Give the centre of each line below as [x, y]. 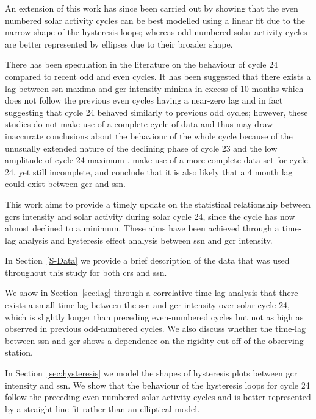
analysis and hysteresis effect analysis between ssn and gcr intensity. [145, 240]
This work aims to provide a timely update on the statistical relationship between [158, 204]
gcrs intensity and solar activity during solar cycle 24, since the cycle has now [150, 216]
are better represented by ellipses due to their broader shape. [119, 44]
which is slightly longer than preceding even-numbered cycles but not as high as [154, 316]
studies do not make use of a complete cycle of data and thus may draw [139, 124]
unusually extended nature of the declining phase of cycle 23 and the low [141, 148]
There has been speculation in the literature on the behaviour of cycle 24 [142, 64]
